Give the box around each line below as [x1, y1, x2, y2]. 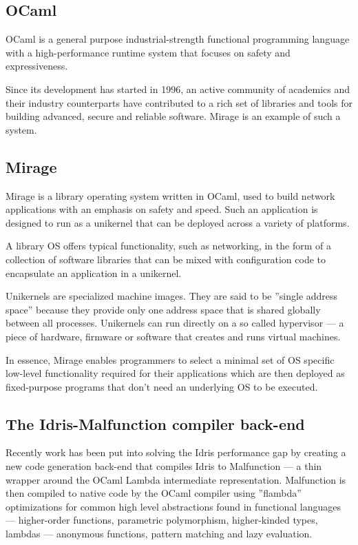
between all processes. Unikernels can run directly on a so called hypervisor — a [6, 316, 344, 330]
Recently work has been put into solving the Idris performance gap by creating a [6, 445, 346, 460]
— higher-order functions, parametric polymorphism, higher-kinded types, [6, 513, 318, 527]
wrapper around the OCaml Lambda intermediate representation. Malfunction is [6, 472, 346, 486]
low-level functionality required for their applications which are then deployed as [6, 366, 345, 380]
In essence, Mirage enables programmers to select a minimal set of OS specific [6, 352, 335, 367]
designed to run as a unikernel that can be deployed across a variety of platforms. [6, 215, 350, 229]
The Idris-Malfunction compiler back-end [6, 413, 305, 434]
